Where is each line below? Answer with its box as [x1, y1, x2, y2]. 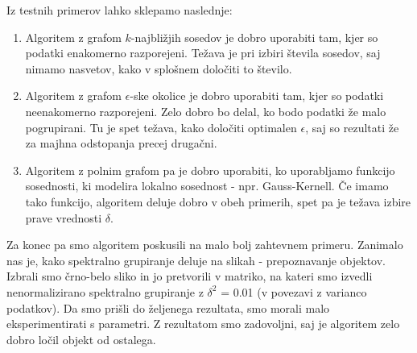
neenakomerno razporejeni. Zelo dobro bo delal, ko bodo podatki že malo [25, 102, 386, 119]
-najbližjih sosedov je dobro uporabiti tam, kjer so [130, 28, 378, 45]
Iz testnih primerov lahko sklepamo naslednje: [6, 2, 233, 18]
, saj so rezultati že [305, 118, 399, 135]
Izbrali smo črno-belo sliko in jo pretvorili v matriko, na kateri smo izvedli [6, 268, 373, 284]
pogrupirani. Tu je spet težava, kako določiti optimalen [25, 118, 297, 135]
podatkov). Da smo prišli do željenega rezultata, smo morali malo [6, 299, 330, 316]
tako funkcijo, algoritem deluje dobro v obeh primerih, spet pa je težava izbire [25, 193, 411, 210]
